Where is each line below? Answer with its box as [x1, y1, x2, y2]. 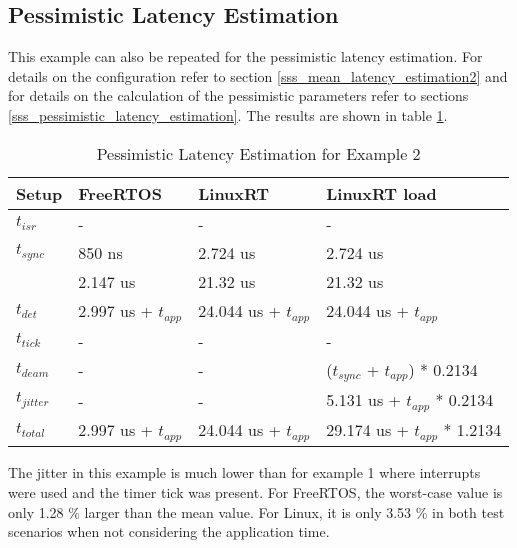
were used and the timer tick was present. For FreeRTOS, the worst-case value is [8, 481, 503, 502]
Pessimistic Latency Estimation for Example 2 [96, 141, 421, 165]
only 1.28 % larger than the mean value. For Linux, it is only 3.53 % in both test [8, 501, 505, 522]
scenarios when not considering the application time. [8, 521, 330, 542]
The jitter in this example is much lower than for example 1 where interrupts [8, 462, 481, 483]
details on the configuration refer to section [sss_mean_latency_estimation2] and [8, 65, 508, 86]
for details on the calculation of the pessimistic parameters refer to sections [8, 85, 469, 106]
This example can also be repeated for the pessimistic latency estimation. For [8, 46, 483, 67]
